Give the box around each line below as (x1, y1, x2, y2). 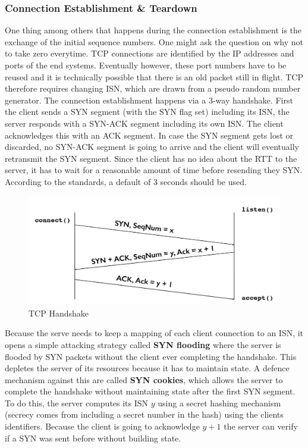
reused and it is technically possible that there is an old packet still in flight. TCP (5, 70, 304, 83)
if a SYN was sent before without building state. (5, 431, 181, 444)
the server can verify (224, 420, 298, 433)
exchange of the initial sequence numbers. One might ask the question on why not (5, 35, 303, 48)
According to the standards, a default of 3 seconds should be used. (5, 175, 247, 187)
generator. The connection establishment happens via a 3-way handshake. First (5, 93, 293, 106)
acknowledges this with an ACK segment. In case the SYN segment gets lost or (5, 129, 294, 141)
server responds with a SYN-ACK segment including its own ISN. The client (5, 117, 284, 129)
